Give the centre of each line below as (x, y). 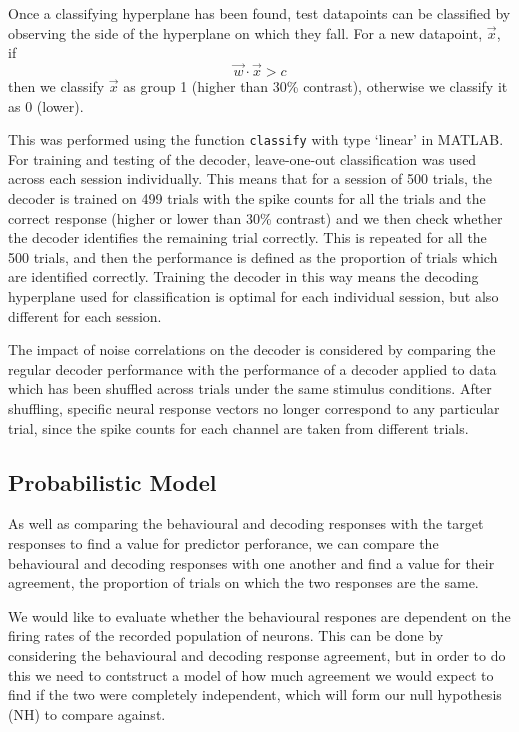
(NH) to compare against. (87, 713)
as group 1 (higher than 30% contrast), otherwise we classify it (315, 86)
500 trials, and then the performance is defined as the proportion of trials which (253, 256)
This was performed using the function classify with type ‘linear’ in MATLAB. (256, 139)
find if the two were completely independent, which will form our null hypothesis (255, 694)
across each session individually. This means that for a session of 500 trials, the (250, 178)
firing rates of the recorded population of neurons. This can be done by (226, 635)
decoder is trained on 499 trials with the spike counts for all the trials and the (247, 198)
